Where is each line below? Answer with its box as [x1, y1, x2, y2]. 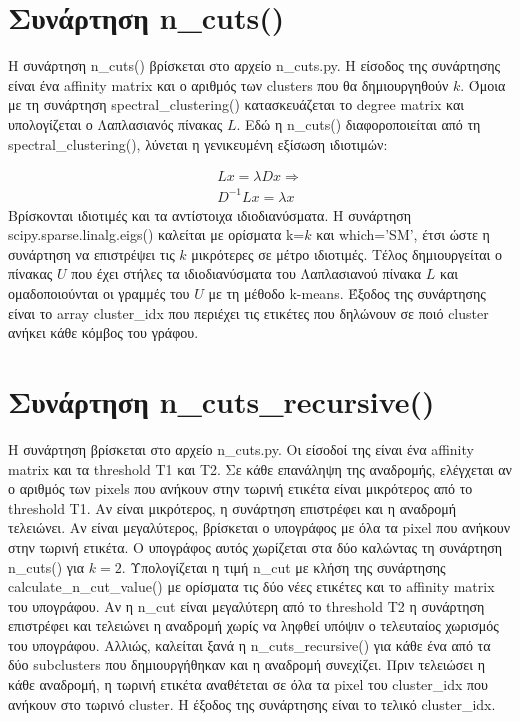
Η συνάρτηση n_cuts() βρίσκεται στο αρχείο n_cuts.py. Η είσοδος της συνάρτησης [8, 55, 501, 76]
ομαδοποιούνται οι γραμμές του [8, 283, 190, 304]
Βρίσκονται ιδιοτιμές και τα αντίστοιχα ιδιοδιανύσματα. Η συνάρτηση [8, 204, 412, 225]
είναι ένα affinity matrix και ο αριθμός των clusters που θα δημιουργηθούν [8, 74, 449, 95]
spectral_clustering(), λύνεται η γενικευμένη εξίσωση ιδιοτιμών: [8, 133, 388, 154]
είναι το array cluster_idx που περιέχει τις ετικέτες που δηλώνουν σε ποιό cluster [8, 302, 489, 323]
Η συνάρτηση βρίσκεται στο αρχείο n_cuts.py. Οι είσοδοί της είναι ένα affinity [8, 438, 474, 459]
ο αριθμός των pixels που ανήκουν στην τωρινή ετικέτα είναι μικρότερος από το [8, 478, 473, 499]
